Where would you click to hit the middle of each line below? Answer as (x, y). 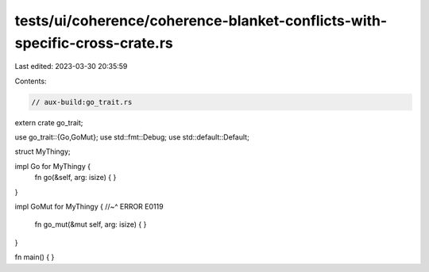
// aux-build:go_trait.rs (82, 102)
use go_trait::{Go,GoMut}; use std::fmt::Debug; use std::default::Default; (132, 137)
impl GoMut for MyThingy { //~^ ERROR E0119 (89, 207)
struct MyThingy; (43, 151)
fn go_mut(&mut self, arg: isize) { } (91, 224)
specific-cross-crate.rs (94, 43)
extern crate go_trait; (49, 122)
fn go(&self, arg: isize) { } (75, 178)
